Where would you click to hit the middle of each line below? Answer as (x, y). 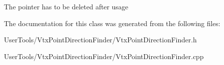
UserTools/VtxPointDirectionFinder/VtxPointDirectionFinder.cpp (104, 56)
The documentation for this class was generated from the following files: (112, 23)
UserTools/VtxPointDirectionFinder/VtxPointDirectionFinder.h (100, 40)
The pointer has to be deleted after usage (66, 6)
